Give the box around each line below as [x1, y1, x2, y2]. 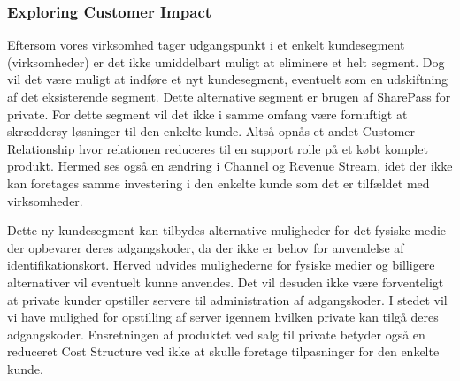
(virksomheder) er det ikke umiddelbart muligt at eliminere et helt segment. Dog [7, 52, 445, 71]
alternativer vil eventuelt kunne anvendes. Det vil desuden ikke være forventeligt [7, 272, 444, 291]
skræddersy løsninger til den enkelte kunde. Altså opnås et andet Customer [7, 122, 416, 141]
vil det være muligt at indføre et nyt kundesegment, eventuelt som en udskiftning [7, 70, 448, 88]
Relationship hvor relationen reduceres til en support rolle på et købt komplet [7, 139, 428, 157]
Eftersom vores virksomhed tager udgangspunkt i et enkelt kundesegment [7, 35, 405, 54]
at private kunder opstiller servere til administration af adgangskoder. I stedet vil [7, 290, 448, 309]
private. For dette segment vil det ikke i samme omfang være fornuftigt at [7, 104, 408, 123]
